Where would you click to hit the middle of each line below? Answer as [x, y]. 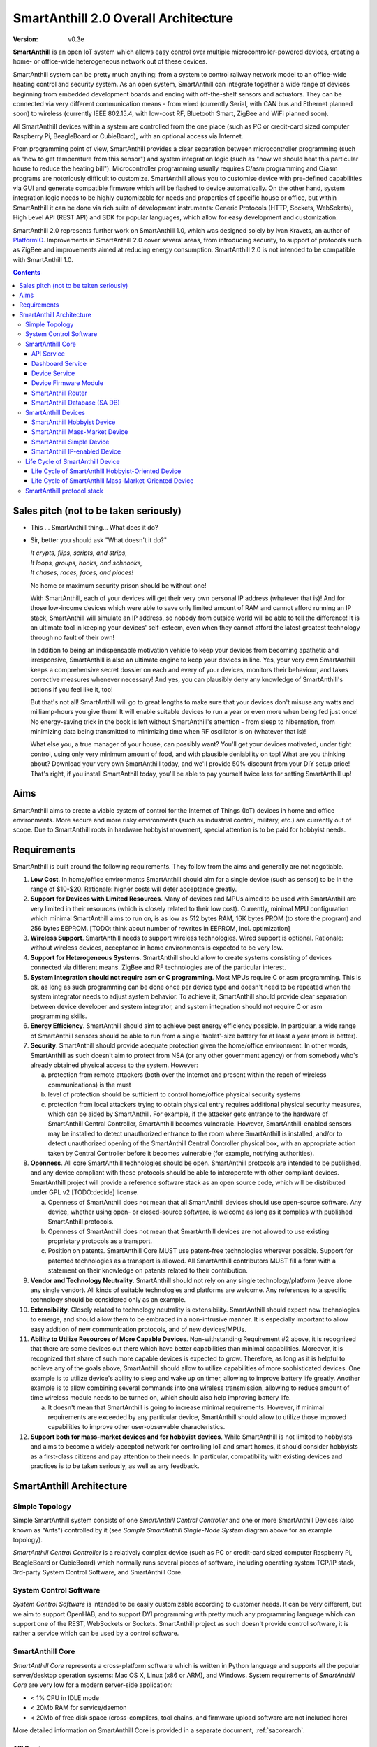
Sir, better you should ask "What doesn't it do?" [99, 540]
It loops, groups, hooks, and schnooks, [87, 563]
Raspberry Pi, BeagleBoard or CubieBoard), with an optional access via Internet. [128, 136]
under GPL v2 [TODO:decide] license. [84, 1192]
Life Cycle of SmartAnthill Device [73, 461]
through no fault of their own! [73, 637]
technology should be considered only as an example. [108, 1300]
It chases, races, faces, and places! [82, 572]
